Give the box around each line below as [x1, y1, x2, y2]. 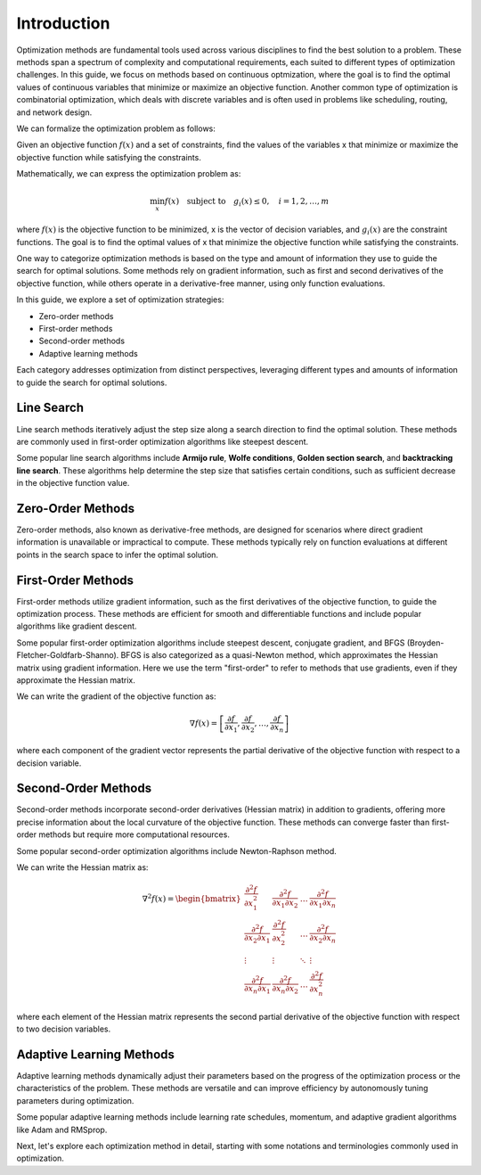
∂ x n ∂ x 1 [243, 983, 271, 996]
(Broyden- [406, 637, 444, 648]
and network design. [16, 107, 93, 118]
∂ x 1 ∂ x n [309, 897, 336, 909]
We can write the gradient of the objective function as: [16, 691, 217, 702]
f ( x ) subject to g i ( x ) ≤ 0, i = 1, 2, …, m [165, 196, 330, 209]
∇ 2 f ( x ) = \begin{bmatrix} [142, 892, 241, 904]
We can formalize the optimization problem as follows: [16, 123, 216, 134]
